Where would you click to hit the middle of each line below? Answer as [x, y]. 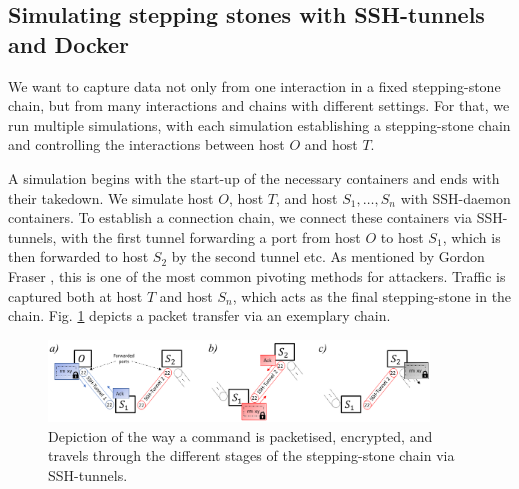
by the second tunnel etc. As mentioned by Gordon [328, 256]
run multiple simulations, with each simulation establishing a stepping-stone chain [259, 124]
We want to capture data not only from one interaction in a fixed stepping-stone [254, 85]
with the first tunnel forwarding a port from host [210, 236]
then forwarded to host [78, 256]
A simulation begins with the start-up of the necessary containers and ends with [254, 177]
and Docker [69, 43]
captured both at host [75, 295]
